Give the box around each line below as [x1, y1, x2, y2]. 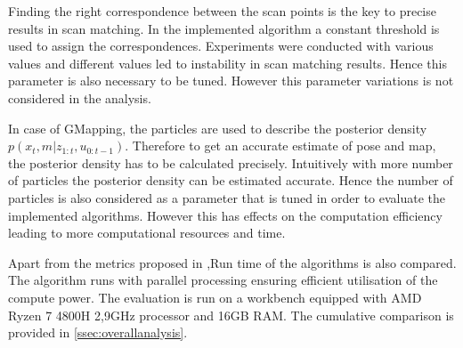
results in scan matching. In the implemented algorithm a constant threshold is [8, 19, 440, 37]
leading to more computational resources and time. [8, 223, 286, 242]
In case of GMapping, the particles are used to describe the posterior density [8, 118, 427, 137]
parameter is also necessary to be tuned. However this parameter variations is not [8, 71, 454, 90]
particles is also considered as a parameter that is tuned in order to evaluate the [8, 188, 446, 206]
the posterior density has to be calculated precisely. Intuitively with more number [8, 153, 453, 172]
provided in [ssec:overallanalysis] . [8, 323, 188, 342]
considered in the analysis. [8, 88, 151, 107]
